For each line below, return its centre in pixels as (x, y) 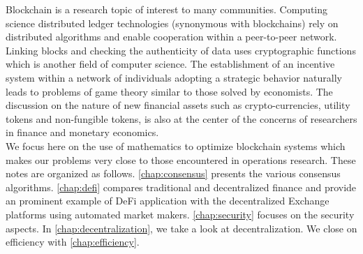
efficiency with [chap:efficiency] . (73, 242)
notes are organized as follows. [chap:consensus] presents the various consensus (173, 173)
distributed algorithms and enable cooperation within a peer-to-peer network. (171, 37)
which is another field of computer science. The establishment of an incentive (170, 64)
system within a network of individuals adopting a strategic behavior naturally (174, 77)
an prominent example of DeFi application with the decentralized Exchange (168, 201)
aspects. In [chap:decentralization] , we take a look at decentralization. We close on (181, 228)
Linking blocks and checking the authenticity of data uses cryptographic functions (181, 50)
